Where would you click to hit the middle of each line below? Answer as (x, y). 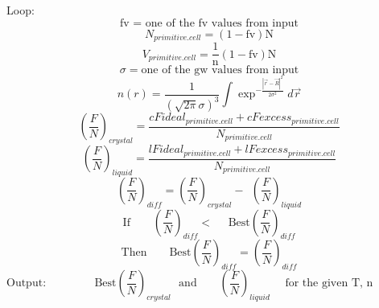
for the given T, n (329, 283)
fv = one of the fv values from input (209, 23)
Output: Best (62, 283)
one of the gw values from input (220, 70)
